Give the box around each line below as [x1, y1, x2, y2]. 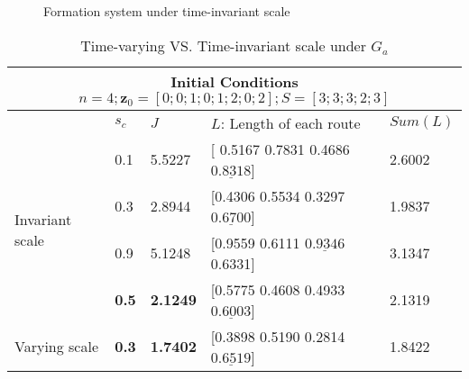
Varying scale [14, 336, 99, 357]
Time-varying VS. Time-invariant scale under [80, 34, 366, 56]
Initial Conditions [170, 70, 299, 92]
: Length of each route [220, 112, 361, 133]
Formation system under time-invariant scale [43, 2, 290, 20]
